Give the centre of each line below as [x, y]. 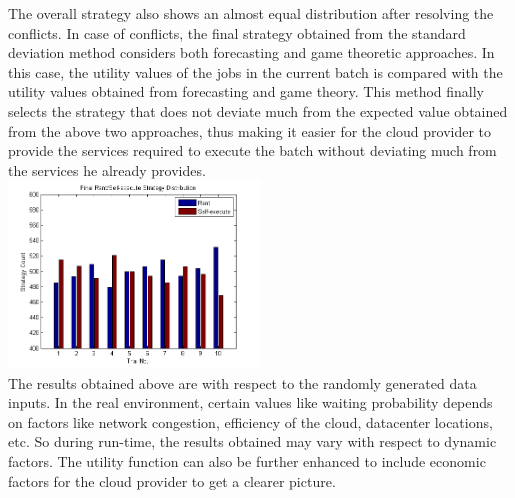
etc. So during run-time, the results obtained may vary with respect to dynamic [252, 441]
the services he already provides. [107, 169]
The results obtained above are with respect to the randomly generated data [242, 382]
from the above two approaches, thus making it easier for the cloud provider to [250, 130]
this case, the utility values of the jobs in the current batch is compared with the [255, 71]
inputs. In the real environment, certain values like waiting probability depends [250, 402]
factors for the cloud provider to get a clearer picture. [172, 480]
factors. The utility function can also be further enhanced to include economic [247, 460]
